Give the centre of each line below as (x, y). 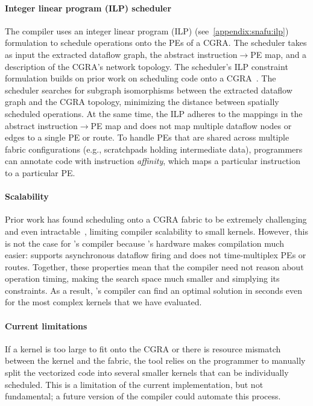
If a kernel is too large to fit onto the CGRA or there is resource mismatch (143, 348)
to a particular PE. (40, 172)
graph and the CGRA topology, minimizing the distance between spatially (142, 102)
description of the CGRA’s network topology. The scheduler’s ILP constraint (147, 66)
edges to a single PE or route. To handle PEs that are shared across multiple (147, 137)
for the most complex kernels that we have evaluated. (103, 302)
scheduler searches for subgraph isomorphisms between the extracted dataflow (149, 90)
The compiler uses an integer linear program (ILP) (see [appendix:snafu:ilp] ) (147, 30)
